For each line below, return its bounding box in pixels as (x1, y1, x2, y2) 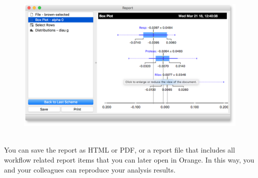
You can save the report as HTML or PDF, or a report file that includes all (4, 145, 235, 155)
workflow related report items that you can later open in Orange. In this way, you (4, 154, 255, 165)
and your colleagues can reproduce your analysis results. (4, 164, 176, 175)
